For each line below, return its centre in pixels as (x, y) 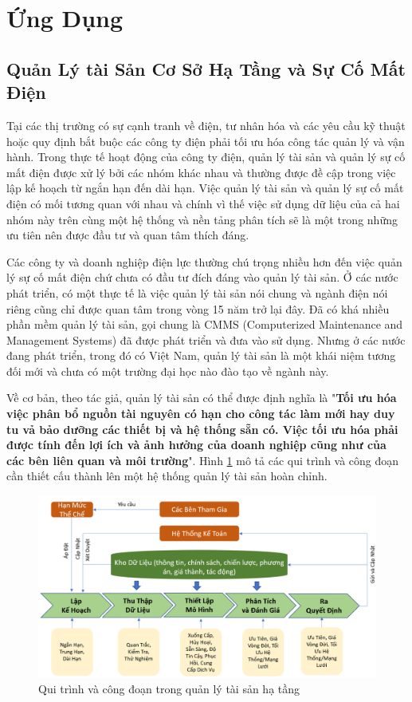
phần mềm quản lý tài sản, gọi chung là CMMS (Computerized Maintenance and (205, 324)
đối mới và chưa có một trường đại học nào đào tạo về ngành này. (168, 371)
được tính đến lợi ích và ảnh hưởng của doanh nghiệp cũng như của (196, 445)
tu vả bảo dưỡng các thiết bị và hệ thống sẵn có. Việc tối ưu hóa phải (202, 429)
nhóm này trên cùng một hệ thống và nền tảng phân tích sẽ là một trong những (202, 219)
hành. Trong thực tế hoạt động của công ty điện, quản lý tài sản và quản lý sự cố (206, 157)
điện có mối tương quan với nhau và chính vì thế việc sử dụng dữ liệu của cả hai (203, 203)
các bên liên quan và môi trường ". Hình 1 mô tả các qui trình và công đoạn (203, 460)
